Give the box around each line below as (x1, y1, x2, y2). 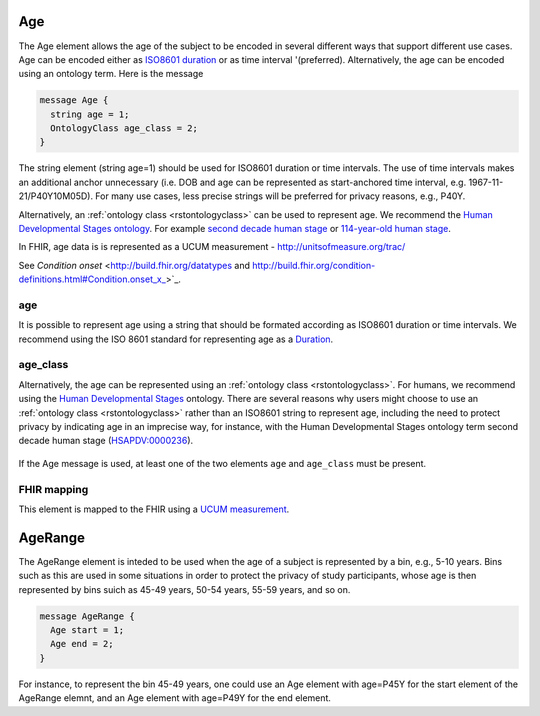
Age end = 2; (50, 638, 114, 650)
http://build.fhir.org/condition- (251, 259, 376, 271)
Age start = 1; (50, 625, 125, 635)
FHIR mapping (18, 482, 89, 496)
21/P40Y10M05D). (18, 190, 94, 202)
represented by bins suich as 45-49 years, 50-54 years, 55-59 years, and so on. (18, 583, 351, 595)
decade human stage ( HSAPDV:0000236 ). (18, 435, 194, 447)
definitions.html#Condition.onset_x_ (18, 273, 167, 285)
